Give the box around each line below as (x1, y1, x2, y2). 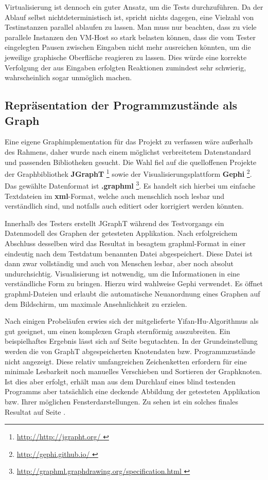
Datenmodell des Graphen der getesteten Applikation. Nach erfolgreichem (5, 228, 238, 238)
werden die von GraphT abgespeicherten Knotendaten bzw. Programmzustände (5, 345, 256, 356)
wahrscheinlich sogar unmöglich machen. (5, 72, 132, 83)
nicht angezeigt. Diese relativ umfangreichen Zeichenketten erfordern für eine (5, 356, 247, 366)
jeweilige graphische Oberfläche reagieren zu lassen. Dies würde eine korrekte (5, 51, 247, 62)
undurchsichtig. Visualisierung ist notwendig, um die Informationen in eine (5, 268, 240, 279)
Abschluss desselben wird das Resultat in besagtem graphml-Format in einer (5, 238, 246, 248)
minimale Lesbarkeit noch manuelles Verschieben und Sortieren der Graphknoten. (5, 366, 262, 377)
